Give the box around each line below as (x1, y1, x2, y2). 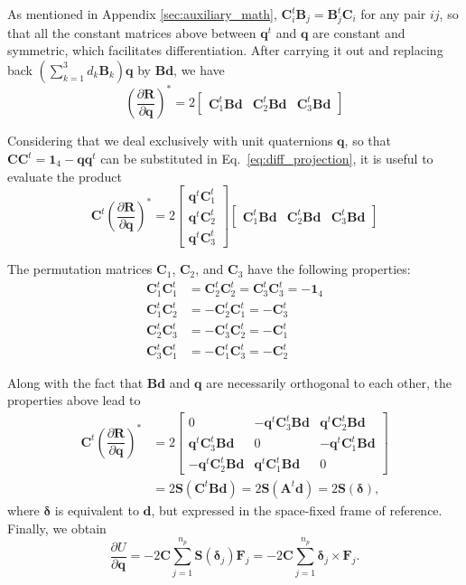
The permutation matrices (7, 259, 153, 278)
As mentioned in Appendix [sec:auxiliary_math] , (7, 5, 277, 23)
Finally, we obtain (7, 518, 107, 537)
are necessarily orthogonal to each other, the (206, 373, 452, 392)
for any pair (360, 5, 426, 23)
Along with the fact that (7, 373, 144, 392)
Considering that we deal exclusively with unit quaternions (7, 131, 333, 150)
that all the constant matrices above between (7, 23, 256, 42)
